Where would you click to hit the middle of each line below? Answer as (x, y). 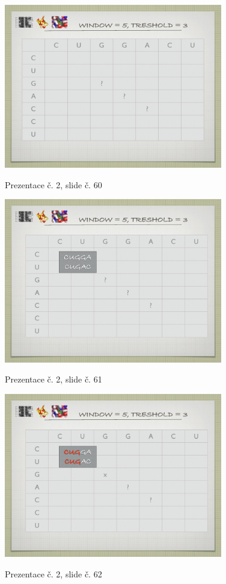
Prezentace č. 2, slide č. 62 (53, 573)
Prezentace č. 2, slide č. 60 (53, 184)
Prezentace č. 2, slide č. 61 (53, 379)
